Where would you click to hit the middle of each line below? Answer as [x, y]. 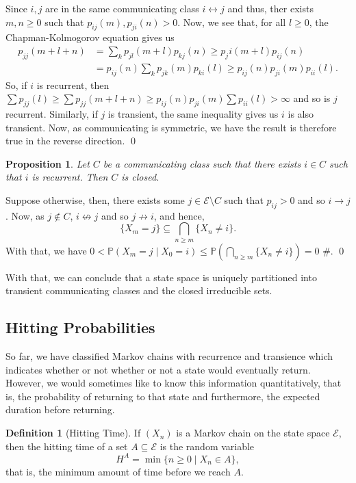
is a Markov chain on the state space [253, 433]
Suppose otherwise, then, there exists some [95, 200]
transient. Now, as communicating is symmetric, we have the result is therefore [171, 127]
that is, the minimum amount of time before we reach [118, 471]
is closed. [140, 177]
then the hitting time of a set [67, 446]
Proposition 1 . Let [48, 163]
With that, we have [46, 250]
